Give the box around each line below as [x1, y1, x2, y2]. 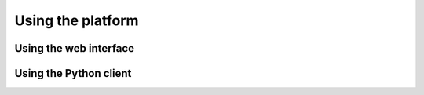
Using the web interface [14, 42, 135, 55]
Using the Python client [14, 67, 132, 80]
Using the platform [14, 12, 139, 29]
